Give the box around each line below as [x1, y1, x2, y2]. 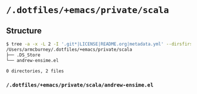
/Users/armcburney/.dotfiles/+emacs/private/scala [6, 46, 133, 53]
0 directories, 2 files [6, 68, 64, 74]
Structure [6, 26, 42, 36]
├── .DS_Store [6, 52, 41, 58]
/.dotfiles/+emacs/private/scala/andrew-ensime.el [6, 82, 154, 89]
